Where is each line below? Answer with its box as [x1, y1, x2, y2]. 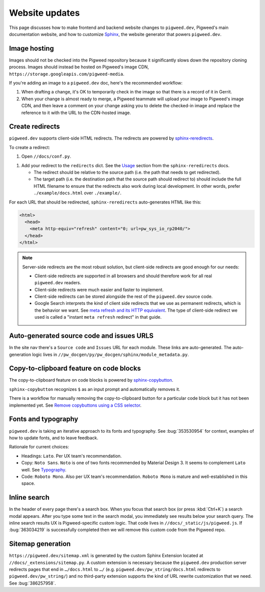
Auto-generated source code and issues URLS [9, 332, 154, 340]
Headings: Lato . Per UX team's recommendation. [21, 453, 122, 459]
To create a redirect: [9, 144, 50, 150]
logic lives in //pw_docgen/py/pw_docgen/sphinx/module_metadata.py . [32, 352, 189, 357]
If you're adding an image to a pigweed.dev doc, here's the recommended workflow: [9, 80, 183, 86]
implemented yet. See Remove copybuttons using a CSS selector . [9, 402, 142, 408]
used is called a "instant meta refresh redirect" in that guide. [34, 314, 162, 320]
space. [21, 480, 35, 486]
